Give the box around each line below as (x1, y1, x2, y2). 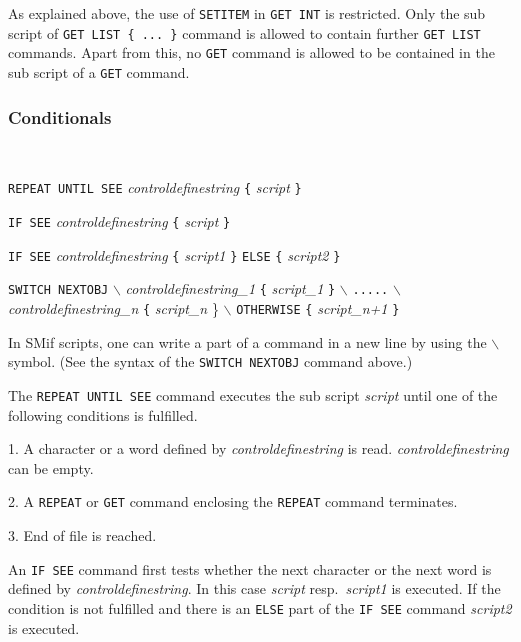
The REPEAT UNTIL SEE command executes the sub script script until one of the (8, 384, 498, 405)
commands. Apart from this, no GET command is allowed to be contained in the (8, 42, 495, 63)
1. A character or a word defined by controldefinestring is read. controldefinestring (8, 438, 509, 459)
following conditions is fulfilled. (8, 404, 198, 425)
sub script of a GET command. (8, 61, 190, 82)
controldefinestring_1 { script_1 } (125, 278, 336, 299)
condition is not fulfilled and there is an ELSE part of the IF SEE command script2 (8, 597, 512, 618)
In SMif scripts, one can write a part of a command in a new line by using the (8, 331, 487, 352)
